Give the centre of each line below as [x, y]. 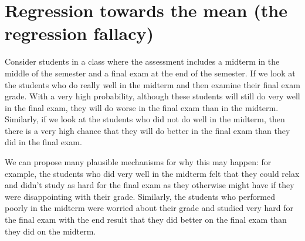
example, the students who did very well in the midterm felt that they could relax [152, 173]
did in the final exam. [43, 142]
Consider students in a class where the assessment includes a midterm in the [142, 61]
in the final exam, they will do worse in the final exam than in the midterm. [142, 107]
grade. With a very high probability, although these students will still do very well [152, 96]
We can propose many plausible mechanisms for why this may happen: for [138, 162]
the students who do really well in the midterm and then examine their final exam [152, 84]
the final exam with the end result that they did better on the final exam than [146, 220]
